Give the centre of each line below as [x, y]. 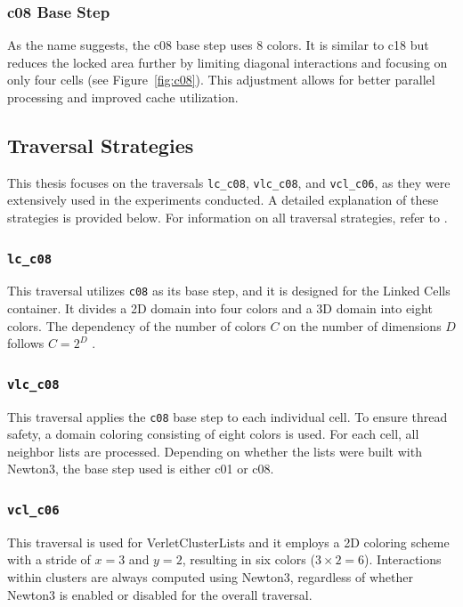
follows [26, 343]
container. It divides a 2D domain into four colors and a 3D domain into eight [220, 308]
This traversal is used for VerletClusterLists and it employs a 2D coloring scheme [228, 542]
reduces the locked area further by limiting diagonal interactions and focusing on [227, 62]
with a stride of [49, 559]
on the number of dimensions [362, 325]
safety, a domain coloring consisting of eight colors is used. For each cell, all [213, 434]
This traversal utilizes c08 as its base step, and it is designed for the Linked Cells [229, 291]
